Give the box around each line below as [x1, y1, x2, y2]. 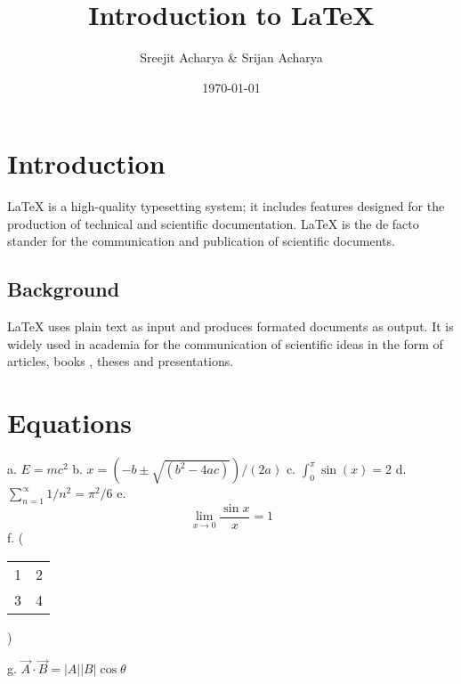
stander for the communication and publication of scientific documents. [7, 232, 395, 250]
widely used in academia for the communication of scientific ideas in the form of [7, 334, 443, 353]
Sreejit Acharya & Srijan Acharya [140, 48, 323, 67]
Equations [7, 404, 132, 441]
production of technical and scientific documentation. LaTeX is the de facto [7, 214, 419, 232]
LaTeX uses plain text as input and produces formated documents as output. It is [7, 317, 454, 336]
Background [7, 275, 120, 303]
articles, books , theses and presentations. [7, 352, 234, 370]
